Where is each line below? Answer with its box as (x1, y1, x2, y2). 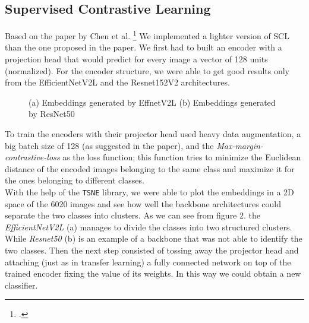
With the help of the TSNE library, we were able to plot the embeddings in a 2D (5, 185, 294, 198)
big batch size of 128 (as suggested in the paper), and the (5, 139, 214, 151)
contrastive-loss (5, 151, 60, 163)
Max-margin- (216, 139, 263, 151)
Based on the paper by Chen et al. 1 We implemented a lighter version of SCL (5, 28, 289, 42)
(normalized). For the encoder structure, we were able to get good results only (5, 64, 290, 77)
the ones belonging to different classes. (5, 174, 144, 186)
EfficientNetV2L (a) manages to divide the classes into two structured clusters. (5, 220, 292, 233)
